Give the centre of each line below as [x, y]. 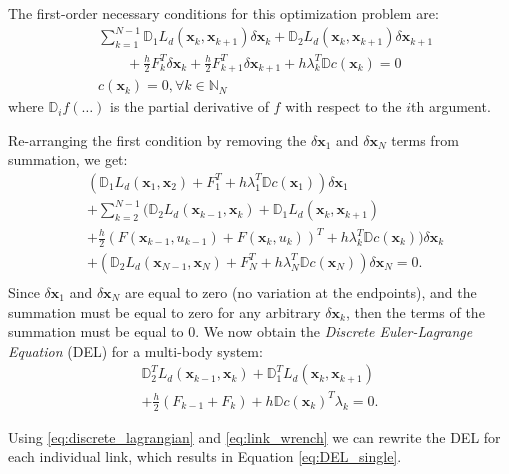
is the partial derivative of [189, 106]
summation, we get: [68, 159]
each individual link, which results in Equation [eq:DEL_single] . [205, 456]
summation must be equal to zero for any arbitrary [164, 311]
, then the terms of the [415, 311]
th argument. [451, 106]
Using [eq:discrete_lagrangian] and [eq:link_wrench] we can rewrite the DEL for [254, 436]
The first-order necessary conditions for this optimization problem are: [223, 13]
